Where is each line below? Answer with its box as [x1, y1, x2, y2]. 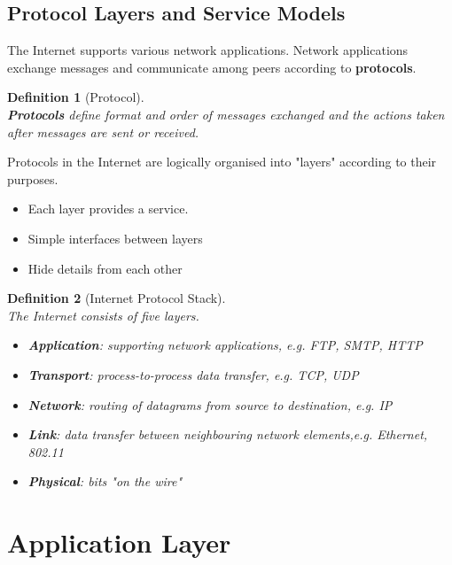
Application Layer [7, 524, 231, 561]
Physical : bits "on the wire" [27, 472, 183, 491]
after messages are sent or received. [7, 122, 199, 141]
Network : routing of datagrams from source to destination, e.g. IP [27, 395, 393, 414]
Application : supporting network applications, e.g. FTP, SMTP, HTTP [27, 336, 423, 354]
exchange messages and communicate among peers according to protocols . [7, 58, 417, 76]
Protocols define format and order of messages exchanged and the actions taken [7, 104, 445, 123]
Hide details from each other [27, 259, 183, 277]
